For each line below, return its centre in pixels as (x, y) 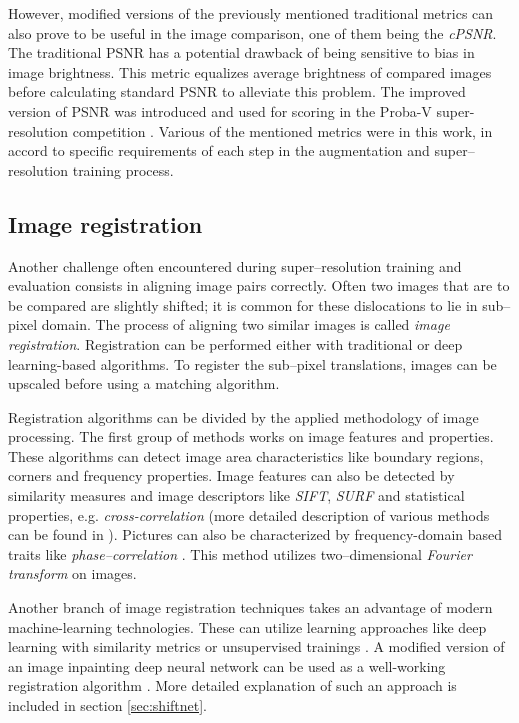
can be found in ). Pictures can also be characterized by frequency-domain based (255, 534)
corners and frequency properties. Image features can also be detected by (231, 475)
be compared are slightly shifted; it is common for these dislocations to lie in (243, 304)
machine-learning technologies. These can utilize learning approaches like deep (247, 626)
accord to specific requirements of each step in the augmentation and (219, 150)
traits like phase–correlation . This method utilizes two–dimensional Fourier (240, 553)
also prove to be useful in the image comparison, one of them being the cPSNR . (252, 32)
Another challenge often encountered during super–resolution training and (235, 265)
